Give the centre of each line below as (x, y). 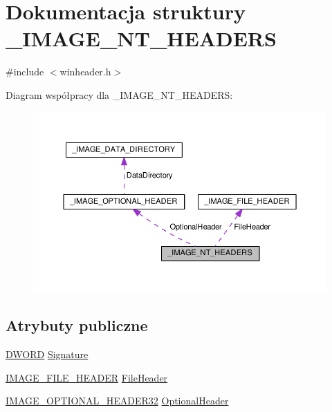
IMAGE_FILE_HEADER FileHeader (87, 377)
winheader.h (85, 72)
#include (25, 72)
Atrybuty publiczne (77, 325)
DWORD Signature (47, 354)
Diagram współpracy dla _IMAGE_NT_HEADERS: (119, 94)
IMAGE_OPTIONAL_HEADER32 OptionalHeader (117, 401)
